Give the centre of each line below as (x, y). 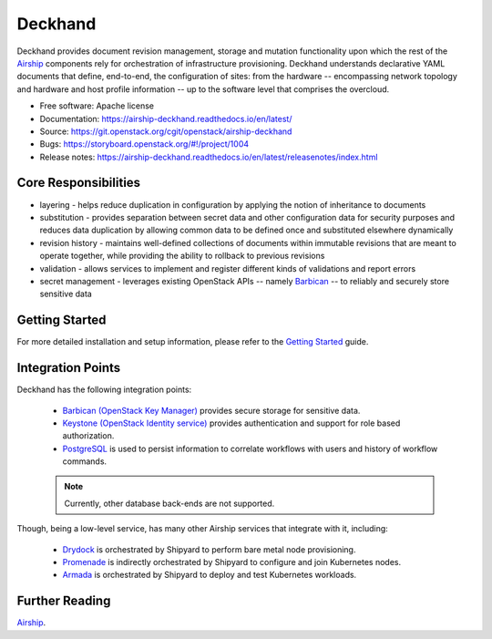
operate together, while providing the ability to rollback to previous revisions (182, 256)
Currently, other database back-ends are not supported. (169, 503)
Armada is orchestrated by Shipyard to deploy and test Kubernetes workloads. (210, 575)
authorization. (88, 436)
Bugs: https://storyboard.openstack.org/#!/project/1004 (144, 144)
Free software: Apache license (97, 106)
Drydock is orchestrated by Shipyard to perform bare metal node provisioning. (209, 549)
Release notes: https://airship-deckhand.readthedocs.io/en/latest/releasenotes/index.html (209, 157)
